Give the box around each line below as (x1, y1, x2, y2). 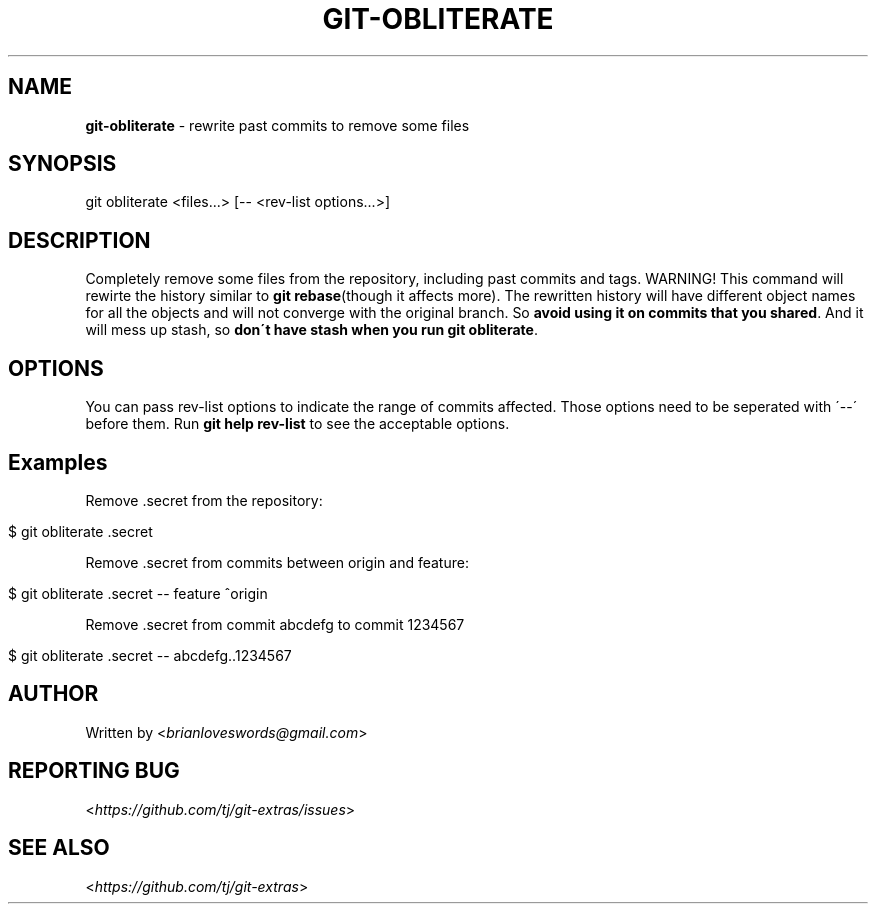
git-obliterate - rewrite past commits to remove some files (85, 116, 470, 134)
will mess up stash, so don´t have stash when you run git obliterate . (85, 321, 538, 339)
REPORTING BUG (8, 758, 180, 784)
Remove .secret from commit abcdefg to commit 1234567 (85, 615, 465, 633)
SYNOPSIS (8, 151, 117, 177)
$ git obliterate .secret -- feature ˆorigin (8, 584, 268, 602)
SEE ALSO (8, 835, 110, 861)
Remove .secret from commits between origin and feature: (85, 553, 469, 571)
